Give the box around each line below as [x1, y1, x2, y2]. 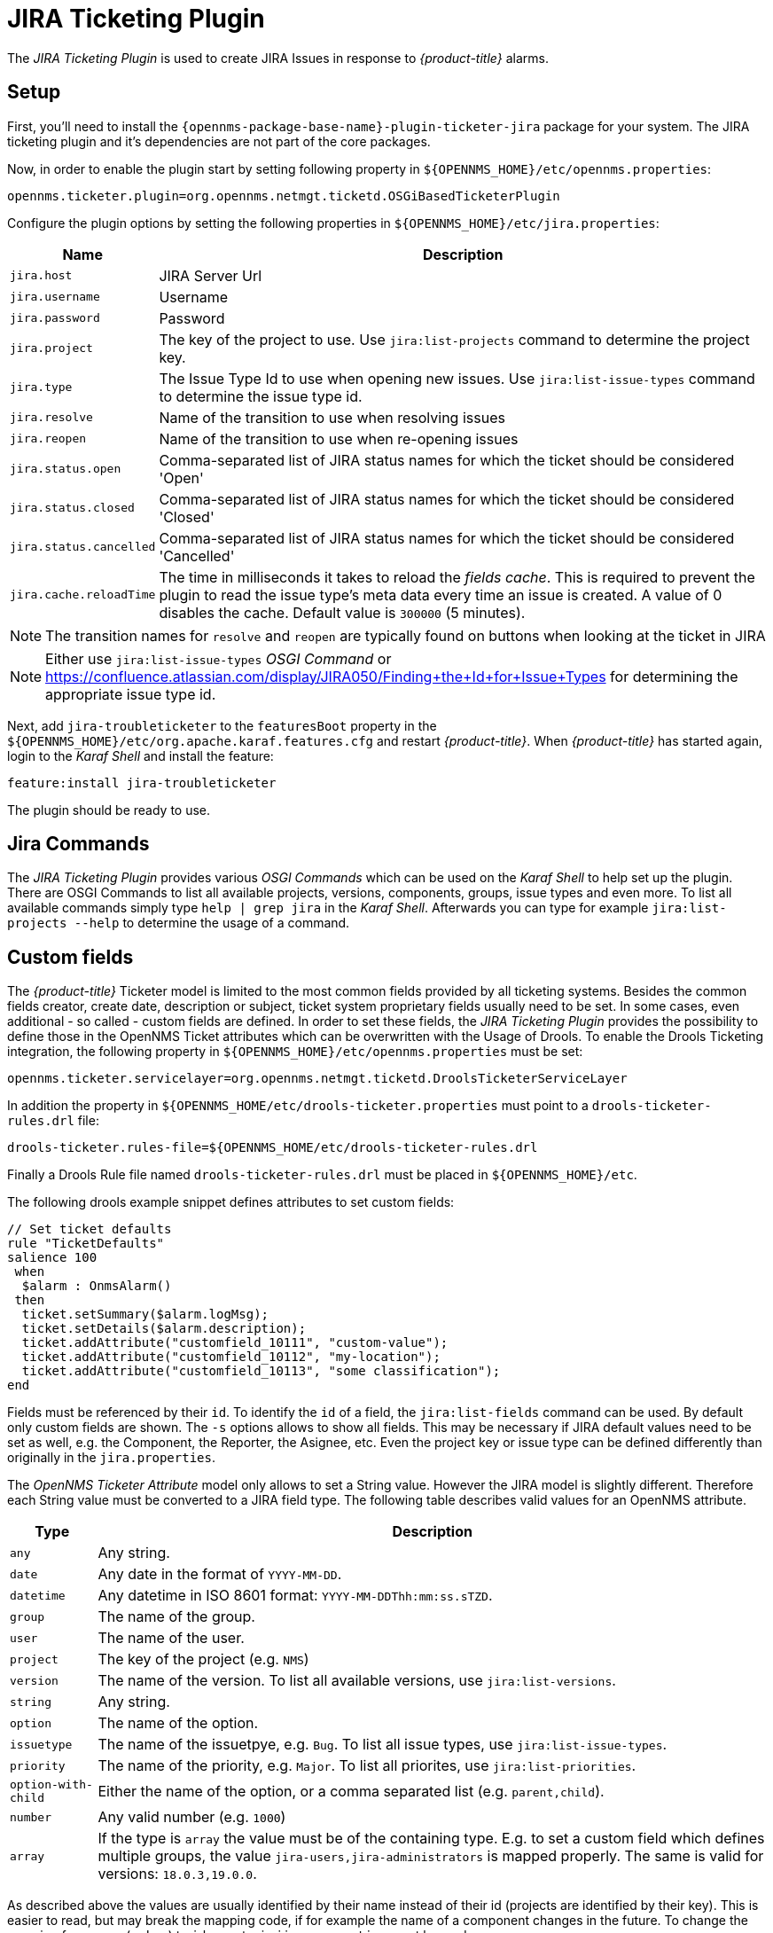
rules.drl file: [7, 1113, 99, 1129]
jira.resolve [10, 411, 93, 425]
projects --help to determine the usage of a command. [7, 915, 350, 931]
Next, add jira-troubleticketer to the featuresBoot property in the [7, 717, 437, 733]
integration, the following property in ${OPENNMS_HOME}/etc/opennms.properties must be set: [7, 1044, 583, 1060]
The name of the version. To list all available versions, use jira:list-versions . [98, 1671, 616, 1690]
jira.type [10, 380, 73, 395]
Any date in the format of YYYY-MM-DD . [98, 1565, 342, 1584]
